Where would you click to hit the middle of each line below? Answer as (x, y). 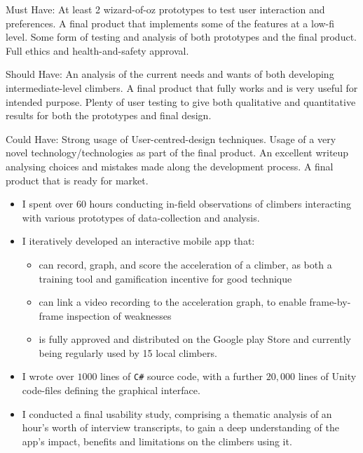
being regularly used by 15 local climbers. (128, 352)
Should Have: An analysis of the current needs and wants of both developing (170, 74)
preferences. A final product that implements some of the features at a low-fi (170, 23)
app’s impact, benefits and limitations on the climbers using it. (157, 441)
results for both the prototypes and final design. (109, 115)
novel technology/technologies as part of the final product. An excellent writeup (177, 153)
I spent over (48, 204)
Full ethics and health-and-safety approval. (97, 50)
